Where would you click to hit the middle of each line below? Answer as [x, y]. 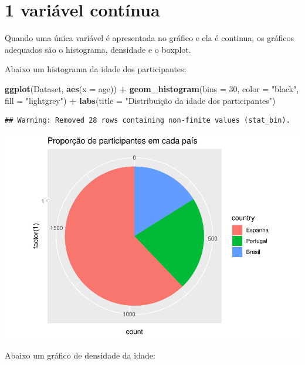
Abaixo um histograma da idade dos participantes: [96, 69]
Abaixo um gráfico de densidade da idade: [80, 355]
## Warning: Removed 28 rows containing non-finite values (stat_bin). [148, 121]
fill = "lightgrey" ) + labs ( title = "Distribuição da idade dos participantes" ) [140, 100]
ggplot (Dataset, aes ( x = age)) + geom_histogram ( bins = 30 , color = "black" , [152, 88]
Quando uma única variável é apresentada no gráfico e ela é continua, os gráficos [150, 38]
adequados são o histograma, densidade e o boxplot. [98, 49]
